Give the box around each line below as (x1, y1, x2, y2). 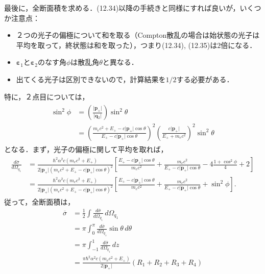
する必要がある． (176, 73, 234, 84)
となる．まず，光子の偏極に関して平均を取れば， (4, 143, 168, 154)
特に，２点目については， (4, 91, 89, 102)
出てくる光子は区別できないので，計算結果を (16, 73, 166, 84)
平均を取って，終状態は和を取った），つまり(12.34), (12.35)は (16, 39, 218, 50)
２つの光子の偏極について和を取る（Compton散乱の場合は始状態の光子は (16, 30, 260, 40)
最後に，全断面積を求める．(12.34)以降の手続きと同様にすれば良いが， (4, 3, 240, 13)
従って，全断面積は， (4, 196, 75, 207)
